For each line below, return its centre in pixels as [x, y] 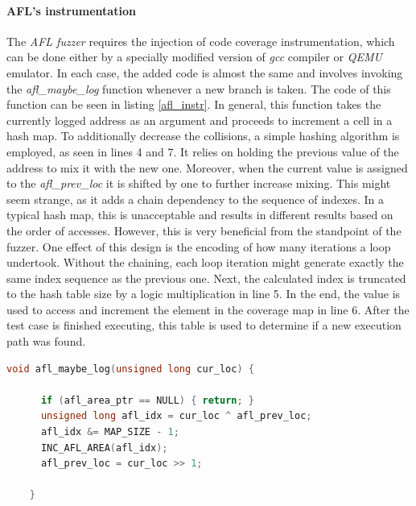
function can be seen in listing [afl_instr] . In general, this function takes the [194, 104]
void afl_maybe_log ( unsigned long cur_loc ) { [130, 369]
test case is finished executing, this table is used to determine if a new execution [204, 325]
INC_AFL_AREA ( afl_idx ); [104, 448]
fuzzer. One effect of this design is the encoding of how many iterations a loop [199, 246]
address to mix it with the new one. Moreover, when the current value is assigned [207, 167]
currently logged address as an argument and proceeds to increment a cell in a [200, 120]
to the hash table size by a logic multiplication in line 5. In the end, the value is [204, 294]
